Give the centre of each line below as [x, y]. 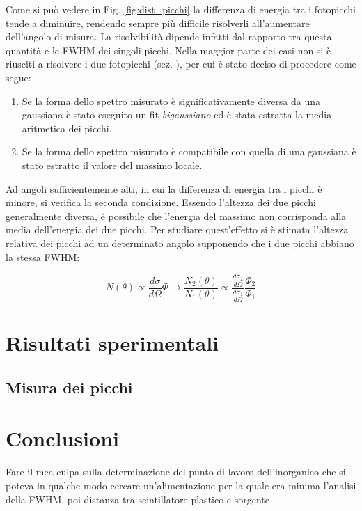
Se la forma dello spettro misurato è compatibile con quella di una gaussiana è [189, 151]
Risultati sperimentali [112, 343]
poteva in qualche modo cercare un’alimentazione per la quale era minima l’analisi [181, 485]
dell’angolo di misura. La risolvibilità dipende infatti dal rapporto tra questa [169, 37]
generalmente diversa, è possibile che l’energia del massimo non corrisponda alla [176, 215]
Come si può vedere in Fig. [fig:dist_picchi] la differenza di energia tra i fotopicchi [181, 9]
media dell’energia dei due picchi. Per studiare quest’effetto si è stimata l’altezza [177, 229]
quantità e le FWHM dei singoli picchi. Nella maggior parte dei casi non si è [168, 50]
